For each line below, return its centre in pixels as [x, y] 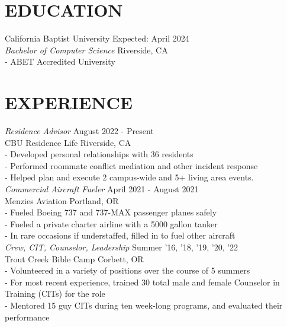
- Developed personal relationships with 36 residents [99, 154]
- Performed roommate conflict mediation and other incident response [131, 165]
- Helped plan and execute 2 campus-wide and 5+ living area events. [129, 177]
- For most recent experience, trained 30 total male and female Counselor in [142, 282]
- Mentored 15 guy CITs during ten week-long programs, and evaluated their [144, 305]
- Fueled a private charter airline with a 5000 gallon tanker [111, 223]
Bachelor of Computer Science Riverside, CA [86, 50]
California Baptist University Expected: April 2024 [97, 38]
